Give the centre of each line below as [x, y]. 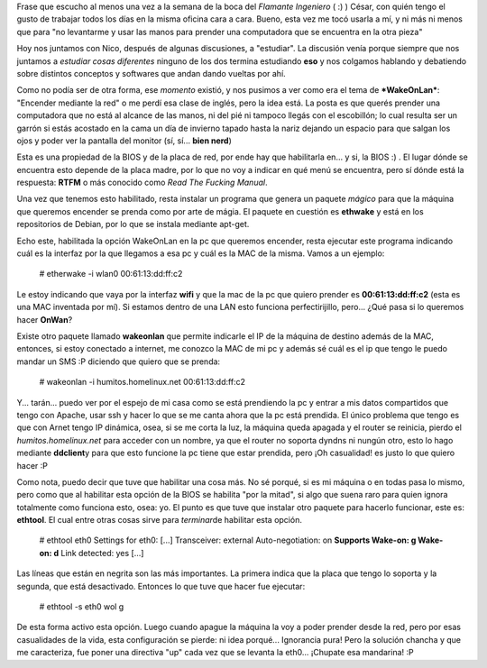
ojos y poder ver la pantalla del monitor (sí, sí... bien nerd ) [124, 141]
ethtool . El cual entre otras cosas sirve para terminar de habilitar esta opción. [159, 520]
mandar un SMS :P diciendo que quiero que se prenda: [119, 361]
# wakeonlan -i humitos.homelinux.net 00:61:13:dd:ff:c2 [142, 382]
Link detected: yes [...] [102, 553]
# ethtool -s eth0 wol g [82, 607]
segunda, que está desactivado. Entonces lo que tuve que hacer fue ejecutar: [161, 586]
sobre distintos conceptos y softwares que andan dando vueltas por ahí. [151, 73]
